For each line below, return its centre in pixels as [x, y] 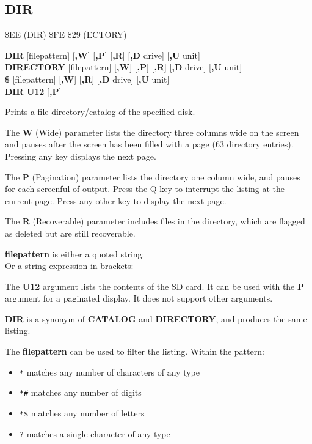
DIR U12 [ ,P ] [33, 91]
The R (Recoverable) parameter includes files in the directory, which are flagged [155, 221]
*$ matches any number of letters [82, 413]
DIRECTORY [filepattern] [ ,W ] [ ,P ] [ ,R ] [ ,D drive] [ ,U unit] [124, 67]
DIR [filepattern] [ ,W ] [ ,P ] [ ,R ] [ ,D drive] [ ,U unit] [103, 55]
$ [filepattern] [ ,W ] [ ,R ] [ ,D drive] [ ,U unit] [87, 79]
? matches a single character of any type [95, 433]
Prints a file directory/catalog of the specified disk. [100, 112]
